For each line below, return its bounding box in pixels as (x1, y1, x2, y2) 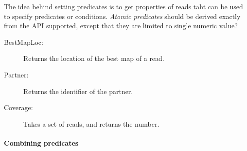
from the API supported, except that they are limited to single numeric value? (4, 20, 238, 31)
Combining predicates (4, 137, 79, 148)
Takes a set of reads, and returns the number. (23, 118, 159, 129)
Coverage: (4, 102, 33, 113)
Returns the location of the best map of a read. (23, 53, 164, 63)
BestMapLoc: (4, 37, 43, 47)
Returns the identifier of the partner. (23, 86, 133, 96)
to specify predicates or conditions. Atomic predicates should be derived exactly (4, 11, 241, 21)
